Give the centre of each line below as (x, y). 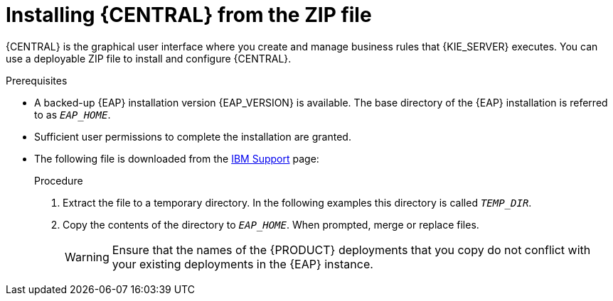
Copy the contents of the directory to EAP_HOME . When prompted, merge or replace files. (271, 224)
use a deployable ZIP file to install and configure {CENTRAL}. (149, 58)
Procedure (59, 180)
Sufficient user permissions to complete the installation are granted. (193, 136)
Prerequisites (37, 80)
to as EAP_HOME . (73, 114)
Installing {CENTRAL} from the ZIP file (189, 15)
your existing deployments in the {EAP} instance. (242, 264)
